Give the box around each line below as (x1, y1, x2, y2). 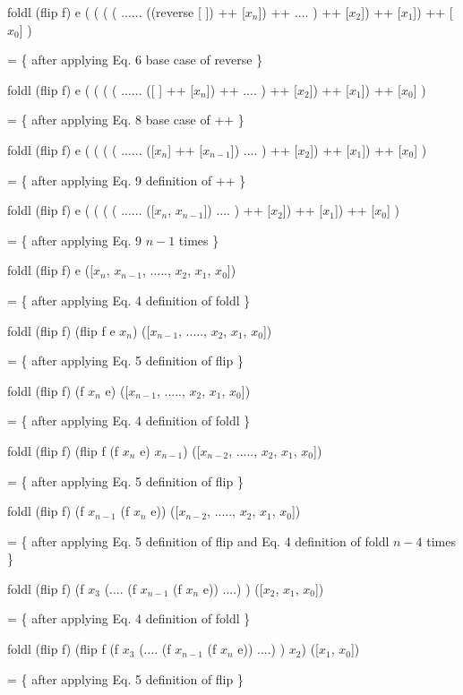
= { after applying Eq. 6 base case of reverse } (7, 50, 263, 69)
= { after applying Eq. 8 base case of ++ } (7, 110, 244, 129)
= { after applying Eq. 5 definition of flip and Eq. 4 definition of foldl (7, 531, 390, 550)
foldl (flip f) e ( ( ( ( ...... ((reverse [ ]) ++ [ (7, 3, 245, 21)
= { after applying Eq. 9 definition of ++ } (7, 170, 246, 189)
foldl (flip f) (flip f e (7, 321, 116, 339)
